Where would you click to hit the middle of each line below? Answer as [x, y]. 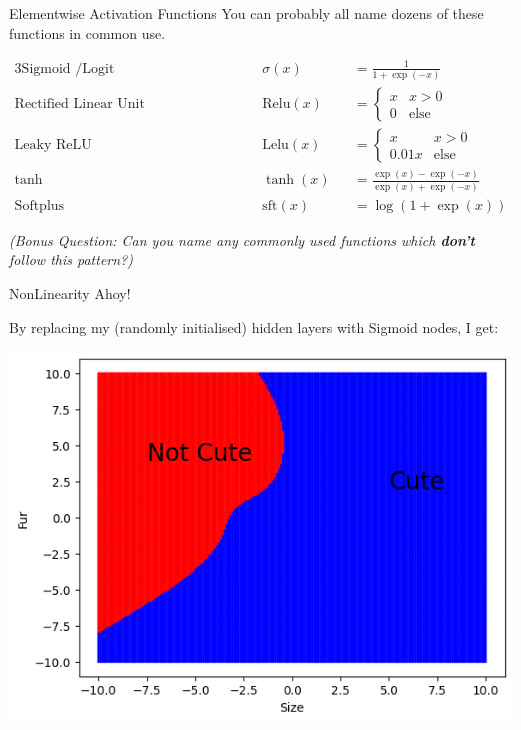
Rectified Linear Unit [79, 104]
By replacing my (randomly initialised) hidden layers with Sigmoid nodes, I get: [254, 326]
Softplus [39, 205]
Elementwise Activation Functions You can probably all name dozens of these [246, 13]
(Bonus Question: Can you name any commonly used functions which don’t [242, 239]
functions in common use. [87, 32]
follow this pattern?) [71, 259]
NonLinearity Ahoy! [70, 292]
